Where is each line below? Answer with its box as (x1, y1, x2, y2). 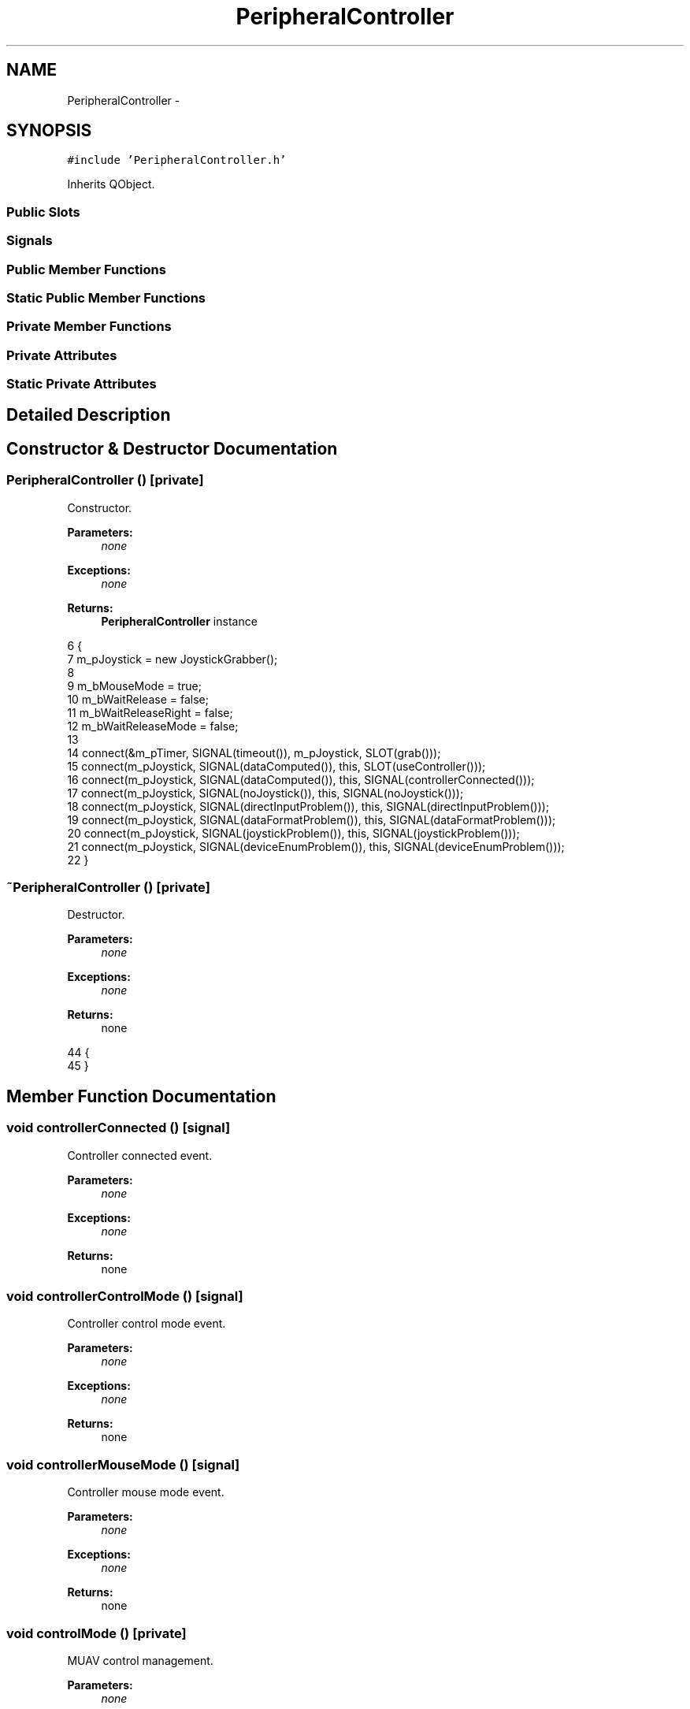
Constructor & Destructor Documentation (6, 438, 338, 459)
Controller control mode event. (67, 1317, 226, 1331)
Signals (6, 232, 53, 249)
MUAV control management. (67, 1653, 213, 1667)
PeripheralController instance (101, 614, 258, 628)
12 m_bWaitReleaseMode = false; (67, 719, 239, 733)
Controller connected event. (67, 1148, 213, 1162)
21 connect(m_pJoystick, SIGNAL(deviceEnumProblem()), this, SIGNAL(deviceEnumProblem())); (67, 839, 565, 853)
